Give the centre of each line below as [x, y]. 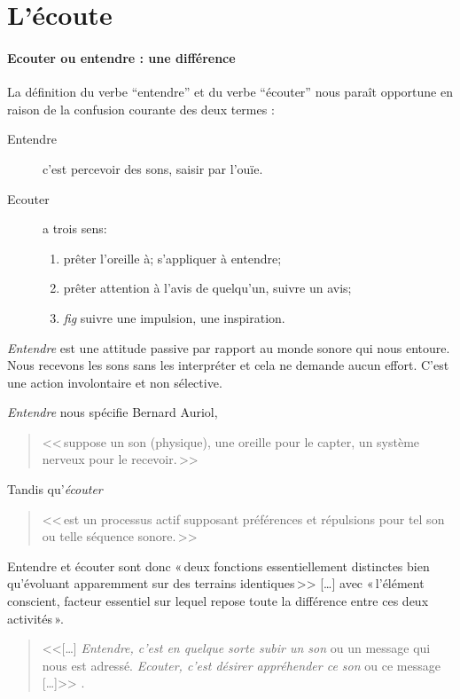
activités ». [35, 618]
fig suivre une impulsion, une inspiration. [174, 317]
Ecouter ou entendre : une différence [121, 57]
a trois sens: [75, 228]
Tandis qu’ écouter [55, 489]
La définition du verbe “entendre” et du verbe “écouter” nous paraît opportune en [230, 92]
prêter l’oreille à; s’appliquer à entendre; [172, 258]
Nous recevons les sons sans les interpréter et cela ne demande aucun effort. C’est [228, 365]
